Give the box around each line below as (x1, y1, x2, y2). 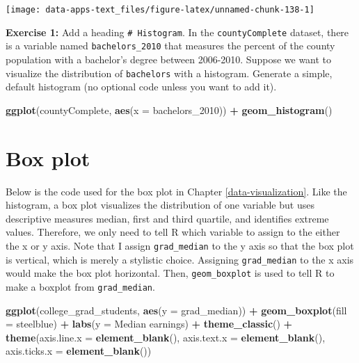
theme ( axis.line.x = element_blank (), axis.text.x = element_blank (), (6, 330, 326, 344)
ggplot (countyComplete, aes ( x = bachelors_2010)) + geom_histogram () (6, 102, 333, 117)
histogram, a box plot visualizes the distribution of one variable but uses (6, 197, 314, 212)
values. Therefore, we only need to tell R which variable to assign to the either (6, 225, 340, 239)
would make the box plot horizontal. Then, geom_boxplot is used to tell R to (6, 266, 335, 280)
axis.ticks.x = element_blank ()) (6, 344, 152, 358)
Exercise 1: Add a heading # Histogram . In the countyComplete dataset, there (6, 24, 349, 39)
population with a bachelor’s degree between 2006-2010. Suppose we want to (6, 51, 332, 66)
